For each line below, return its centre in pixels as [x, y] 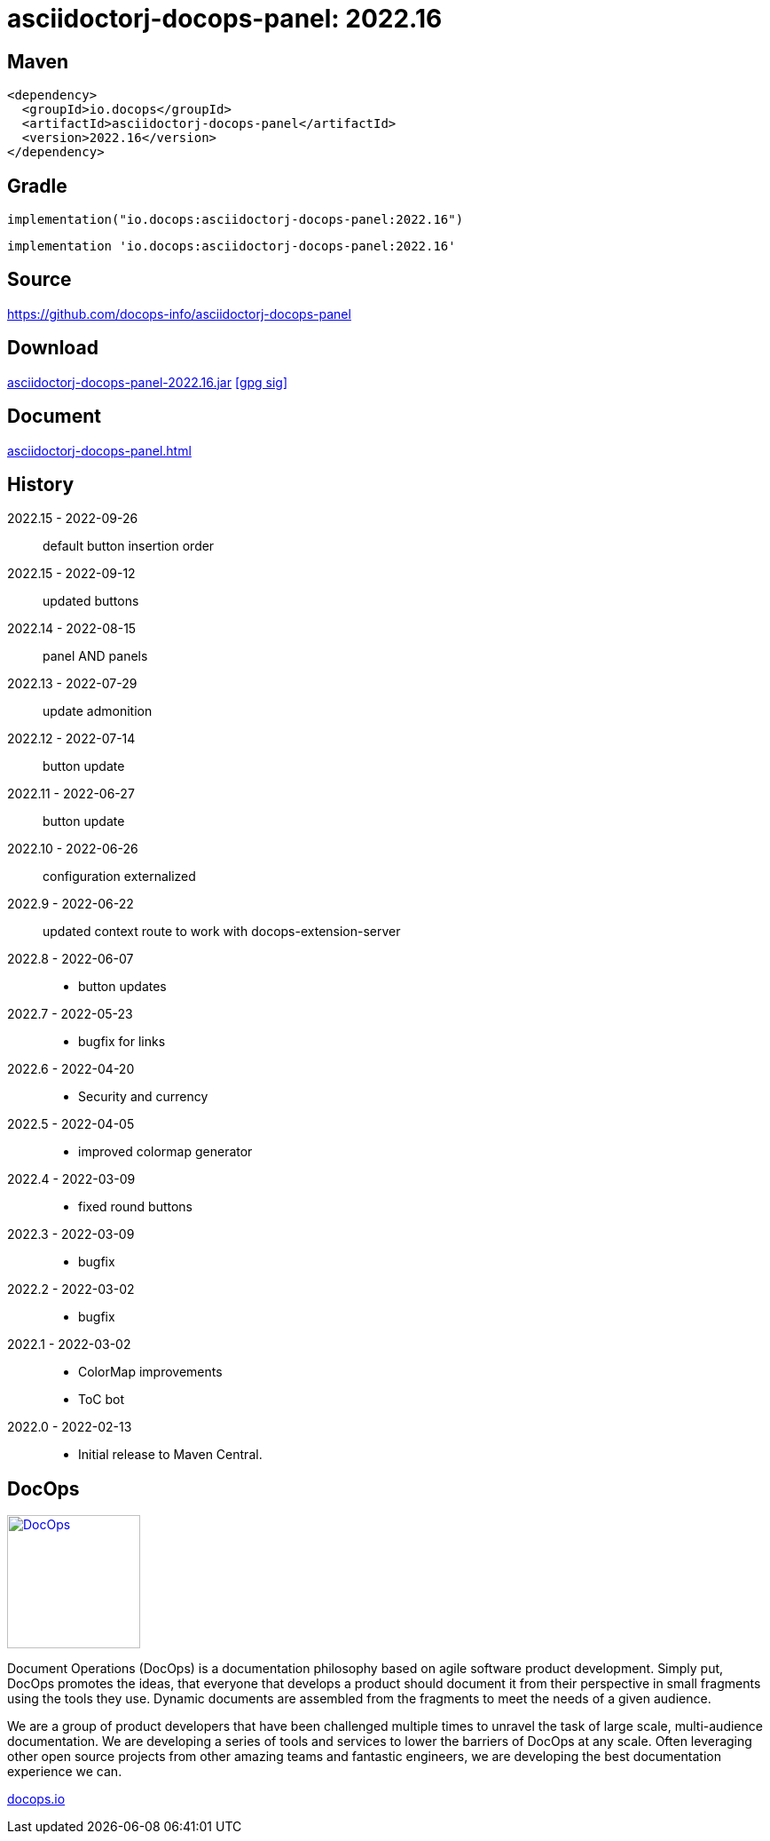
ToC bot [102, 1400]
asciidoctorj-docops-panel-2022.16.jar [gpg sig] [148, 382]
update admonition [98, 711]
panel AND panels [95, 656]
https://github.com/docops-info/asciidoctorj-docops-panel [179, 313]
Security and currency [143, 1097]
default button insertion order [129, 546]
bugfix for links [122, 1042]
